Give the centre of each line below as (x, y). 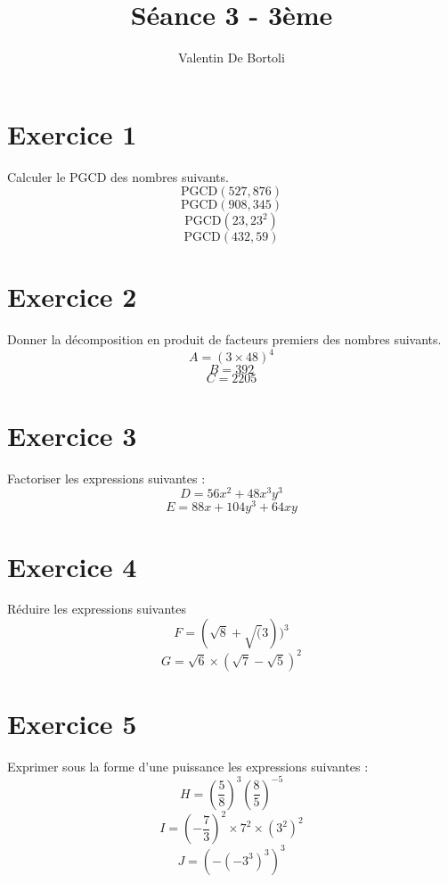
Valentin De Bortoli (232, 58)
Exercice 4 (72, 566)
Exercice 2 (72, 297)
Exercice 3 (72, 435)
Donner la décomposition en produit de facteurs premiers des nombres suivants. (224, 339)
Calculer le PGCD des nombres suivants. (118, 176)
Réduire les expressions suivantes (97, 609)
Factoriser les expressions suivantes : (106, 478)
